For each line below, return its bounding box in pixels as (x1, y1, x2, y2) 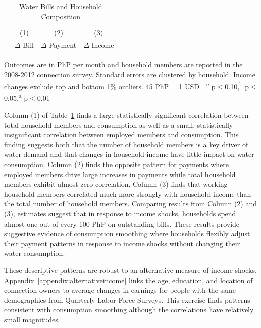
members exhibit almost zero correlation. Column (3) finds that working (4, 179, 228, 189)
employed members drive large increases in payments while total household (4, 169, 236, 179)
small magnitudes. (4, 314, 60, 324)
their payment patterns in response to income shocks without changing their (4, 238, 240, 248)
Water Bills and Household (19, 1, 102, 11)
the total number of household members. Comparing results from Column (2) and (4, 198, 257, 209)
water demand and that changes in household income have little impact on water (4, 149, 254, 159)
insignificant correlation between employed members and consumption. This (4, 129, 239, 140)
